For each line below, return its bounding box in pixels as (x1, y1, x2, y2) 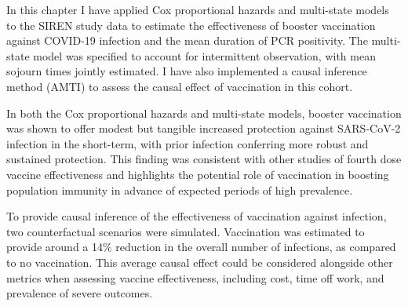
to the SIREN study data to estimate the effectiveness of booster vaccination (6, 16, 376, 33)
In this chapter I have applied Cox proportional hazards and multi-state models (6, 2, 389, 17)
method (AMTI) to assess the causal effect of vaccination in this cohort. (6, 78, 353, 94)
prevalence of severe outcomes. (6, 285, 153, 301)
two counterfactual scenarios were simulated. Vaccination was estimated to (6, 223, 365, 239)
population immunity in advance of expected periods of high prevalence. (6, 181, 353, 198)
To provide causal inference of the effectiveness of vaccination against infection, (6, 208, 387, 224)
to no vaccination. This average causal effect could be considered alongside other (6, 253, 393, 270)
